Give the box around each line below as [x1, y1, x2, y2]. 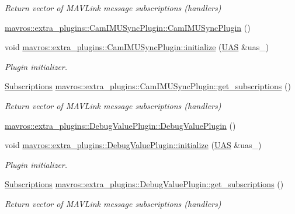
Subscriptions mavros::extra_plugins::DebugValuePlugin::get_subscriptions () [5, 178, 284, 190]
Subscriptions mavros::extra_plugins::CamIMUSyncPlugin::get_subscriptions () [5, 80, 291, 92]
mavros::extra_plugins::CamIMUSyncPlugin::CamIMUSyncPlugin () [5, 21, 251, 33]
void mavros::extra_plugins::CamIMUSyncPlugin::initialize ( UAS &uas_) [5, 41, 269, 53]
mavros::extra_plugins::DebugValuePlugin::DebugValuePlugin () [5, 119, 236, 131]
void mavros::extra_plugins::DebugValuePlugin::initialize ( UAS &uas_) [5, 139, 262, 151]
